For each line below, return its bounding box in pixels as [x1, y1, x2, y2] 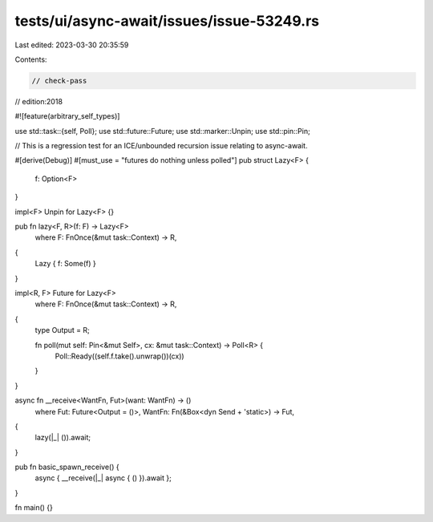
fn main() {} [14, 503, 54, 512]
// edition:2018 [14, 96, 63, 106]
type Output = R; [34, 326, 90, 335]
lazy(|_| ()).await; [34, 433, 91, 443]
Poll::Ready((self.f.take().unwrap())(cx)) [55, 351, 184, 361]
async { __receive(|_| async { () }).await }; [34, 473, 172, 483]
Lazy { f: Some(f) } [34, 259, 96, 269]
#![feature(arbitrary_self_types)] [14, 111, 120, 121]
